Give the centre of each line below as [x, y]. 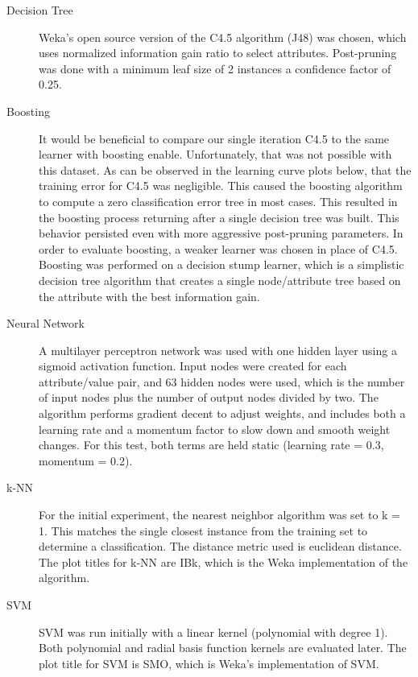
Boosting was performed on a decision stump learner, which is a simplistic [221, 264]
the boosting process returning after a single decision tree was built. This [219, 217]
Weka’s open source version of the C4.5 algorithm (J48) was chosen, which [223, 37]
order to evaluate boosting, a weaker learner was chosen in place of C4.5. [218, 248]
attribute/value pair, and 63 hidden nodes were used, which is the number [222, 381]
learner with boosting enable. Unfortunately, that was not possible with [215, 154]
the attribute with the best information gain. [149, 296]
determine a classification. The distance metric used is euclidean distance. [220, 546]
